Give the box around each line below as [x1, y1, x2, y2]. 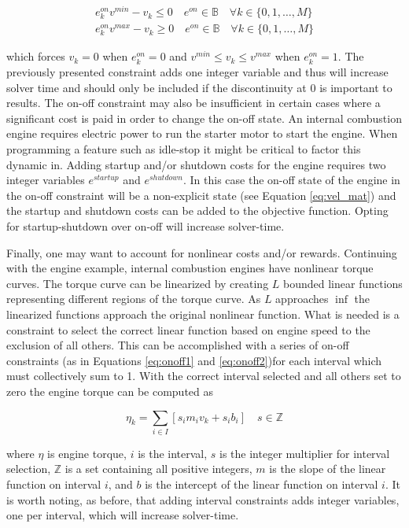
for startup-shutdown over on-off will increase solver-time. [6, 217, 285, 234]
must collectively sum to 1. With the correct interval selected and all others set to [6, 367, 401, 384]
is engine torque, [47, 445, 127, 461]
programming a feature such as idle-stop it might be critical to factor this [6, 141, 361, 157]
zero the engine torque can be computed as [6, 382, 214, 399]
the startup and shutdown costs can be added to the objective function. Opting [6, 202, 389, 219]
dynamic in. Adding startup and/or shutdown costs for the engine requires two [6, 156, 386, 172]
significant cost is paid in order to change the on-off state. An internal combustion [6, 109, 402, 126]
